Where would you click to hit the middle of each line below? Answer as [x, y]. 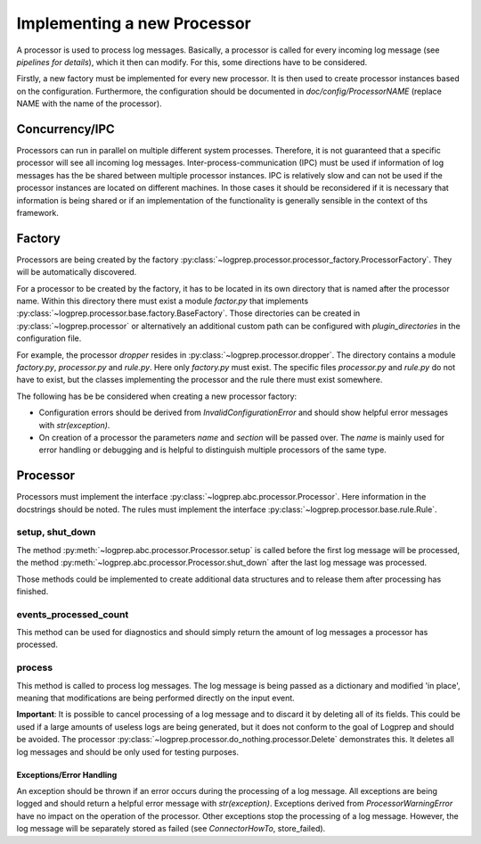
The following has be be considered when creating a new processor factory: [157, 396]
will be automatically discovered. [77, 272]
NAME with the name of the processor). [89, 103]
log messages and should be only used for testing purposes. [128, 752]
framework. [38, 212]
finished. [33, 591]
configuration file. [49, 338]
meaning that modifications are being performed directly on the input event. [156, 698]
